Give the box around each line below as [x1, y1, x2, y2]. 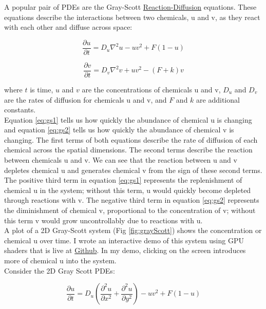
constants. [4, 104, 36, 115]
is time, [30, 84, 53, 94]
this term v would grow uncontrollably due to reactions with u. [4, 215, 203, 225]
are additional [196, 94, 240, 105]
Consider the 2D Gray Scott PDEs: [4, 265, 115, 276]
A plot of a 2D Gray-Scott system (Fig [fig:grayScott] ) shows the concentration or [4, 225, 262, 236]
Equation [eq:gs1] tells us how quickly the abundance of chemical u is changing [4, 114, 252, 125]
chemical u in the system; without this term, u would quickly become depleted [4, 184, 251, 195]
